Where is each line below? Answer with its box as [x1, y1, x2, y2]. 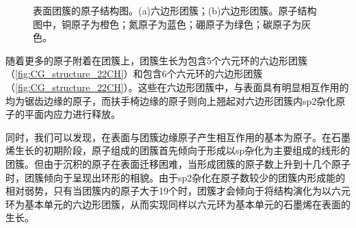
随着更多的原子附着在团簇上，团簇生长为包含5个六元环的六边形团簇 [5, 53, 307, 67]
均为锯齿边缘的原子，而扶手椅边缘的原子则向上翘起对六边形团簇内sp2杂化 [5, 93, 336, 107]
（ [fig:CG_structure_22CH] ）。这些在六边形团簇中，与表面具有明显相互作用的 [5, 79, 349, 94]
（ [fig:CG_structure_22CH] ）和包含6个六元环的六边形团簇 [5, 66, 263, 81]
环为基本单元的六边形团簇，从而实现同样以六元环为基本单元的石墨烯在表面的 [5, 197, 351, 211]
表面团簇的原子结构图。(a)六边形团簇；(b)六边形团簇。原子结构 [33, 3, 317, 17]
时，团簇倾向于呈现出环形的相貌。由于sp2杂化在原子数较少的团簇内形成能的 [5, 170, 346, 184]
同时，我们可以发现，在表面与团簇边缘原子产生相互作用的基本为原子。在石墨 [5, 129, 351, 144]
